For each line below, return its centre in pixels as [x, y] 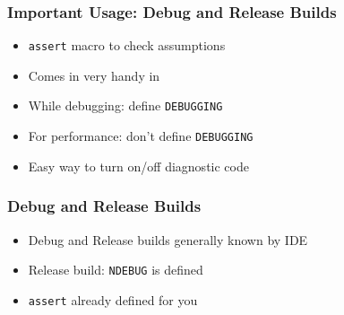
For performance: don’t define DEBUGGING [141, 136]
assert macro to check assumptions [127, 45]
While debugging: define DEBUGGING [125, 105]
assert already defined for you [113, 299]
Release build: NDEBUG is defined [116, 270]
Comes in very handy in [94, 75]
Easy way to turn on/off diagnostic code [138, 166]
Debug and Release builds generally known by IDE [168, 239]
